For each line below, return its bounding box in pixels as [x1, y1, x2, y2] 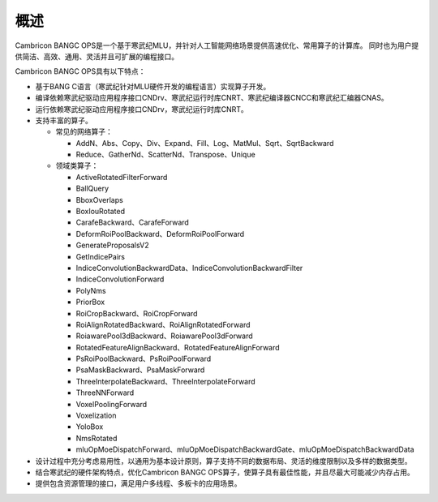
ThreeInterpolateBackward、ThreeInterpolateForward [75, 376, 255, 386]
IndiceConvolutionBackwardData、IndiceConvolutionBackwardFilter [75, 263, 303, 272]
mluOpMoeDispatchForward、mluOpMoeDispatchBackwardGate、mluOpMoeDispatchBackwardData [75, 444, 414, 454]
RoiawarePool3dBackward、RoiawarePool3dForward [75, 331, 253, 341]
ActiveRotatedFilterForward [75, 172, 168, 182]
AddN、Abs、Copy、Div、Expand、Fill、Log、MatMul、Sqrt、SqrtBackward [75, 138, 334, 148]
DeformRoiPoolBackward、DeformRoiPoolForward [75, 229, 245, 238]
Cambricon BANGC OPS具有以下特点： [15, 67, 146, 76]
